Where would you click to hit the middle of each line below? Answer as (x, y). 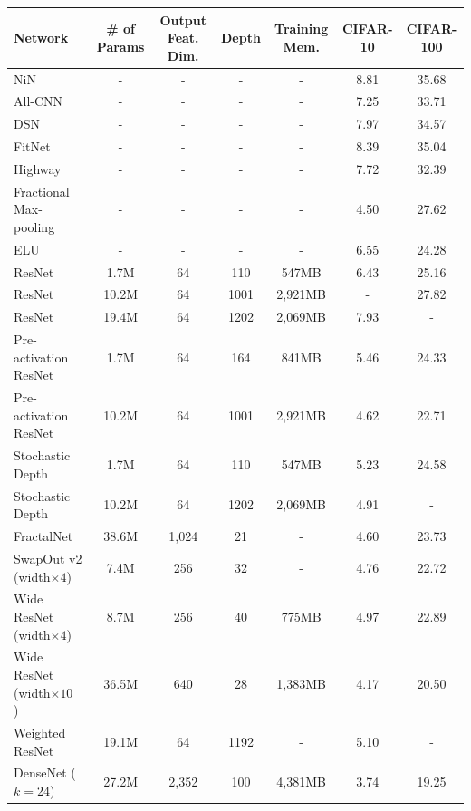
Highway (38, 168)
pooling (34, 226)
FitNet (32, 146)
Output (183, 19)
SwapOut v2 (48, 558)
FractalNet (43, 536)
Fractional (42, 191)
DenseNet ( (45, 772)
